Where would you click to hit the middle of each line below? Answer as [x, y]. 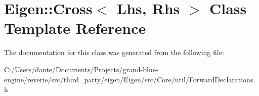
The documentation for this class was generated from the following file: [114, 52]
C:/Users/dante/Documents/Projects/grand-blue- [81, 69]
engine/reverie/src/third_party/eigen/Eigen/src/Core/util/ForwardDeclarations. [130, 79]
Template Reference [75, 28]
